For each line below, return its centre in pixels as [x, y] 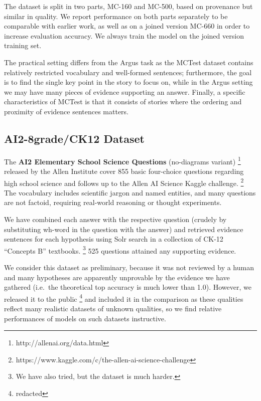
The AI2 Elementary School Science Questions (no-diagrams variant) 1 [122, 160]
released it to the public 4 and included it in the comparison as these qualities [124, 298]
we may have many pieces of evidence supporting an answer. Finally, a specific [125, 91]
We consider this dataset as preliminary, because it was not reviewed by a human [129, 267]
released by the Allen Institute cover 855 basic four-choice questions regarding [124, 171]
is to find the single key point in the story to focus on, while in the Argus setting [128, 82]
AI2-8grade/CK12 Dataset [74, 138]
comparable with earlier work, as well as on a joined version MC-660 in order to [127, 26]
